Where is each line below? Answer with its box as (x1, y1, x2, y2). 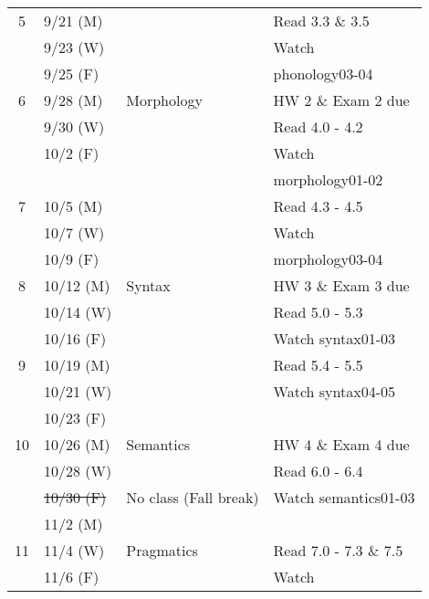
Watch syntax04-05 (273, 381, 396, 402)
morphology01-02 (273, 169, 383, 190)
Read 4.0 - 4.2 (273, 116, 363, 137)
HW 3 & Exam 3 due (273, 275, 410, 296)
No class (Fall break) (126, 487, 259, 508)
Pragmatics (126, 540, 198, 561)
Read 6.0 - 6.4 (273, 460, 363, 481)
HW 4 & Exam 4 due (273, 434, 410, 455)
